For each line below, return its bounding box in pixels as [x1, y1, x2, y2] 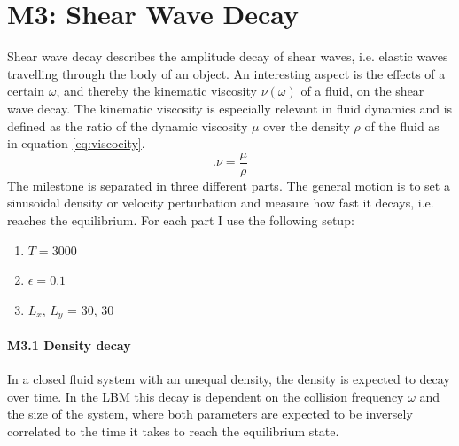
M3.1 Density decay [7, 335, 131, 354]
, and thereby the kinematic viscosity [56, 82, 257, 100]
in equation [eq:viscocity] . [7, 134, 145, 153]
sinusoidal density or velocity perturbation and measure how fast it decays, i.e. [7, 193, 434, 212]
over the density [263, 116, 350, 135]
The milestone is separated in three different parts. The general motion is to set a [7, 176, 450, 194]
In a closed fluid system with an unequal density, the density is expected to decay [7, 369, 450, 387]
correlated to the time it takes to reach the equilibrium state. [7, 421, 339, 440]
